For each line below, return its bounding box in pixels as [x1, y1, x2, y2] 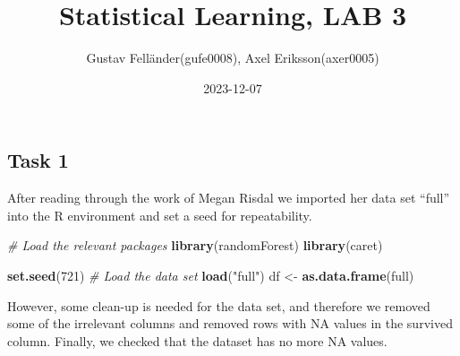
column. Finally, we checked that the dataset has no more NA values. [7, 331, 388, 350]
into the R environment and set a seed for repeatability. [7, 205, 312, 224]
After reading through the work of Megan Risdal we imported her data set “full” [7, 188, 450, 207]
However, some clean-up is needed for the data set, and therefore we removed [7, 296, 430, 315]
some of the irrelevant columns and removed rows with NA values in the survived [7, 314, 453, 333]
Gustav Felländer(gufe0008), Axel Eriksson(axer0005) [86, 48, 379, 67]
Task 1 [7, 146, 69, 174]
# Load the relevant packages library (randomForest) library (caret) [7, 236, 383, 255]
